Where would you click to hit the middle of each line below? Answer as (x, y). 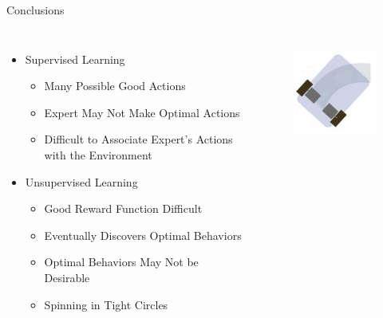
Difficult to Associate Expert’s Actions (138, 139)
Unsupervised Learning (81, 181)
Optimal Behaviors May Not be (121, 262)
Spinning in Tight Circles (106, 304)
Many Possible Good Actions (115, 86)
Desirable (67, 277)
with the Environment (98, 154)
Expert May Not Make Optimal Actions (142, 112)
